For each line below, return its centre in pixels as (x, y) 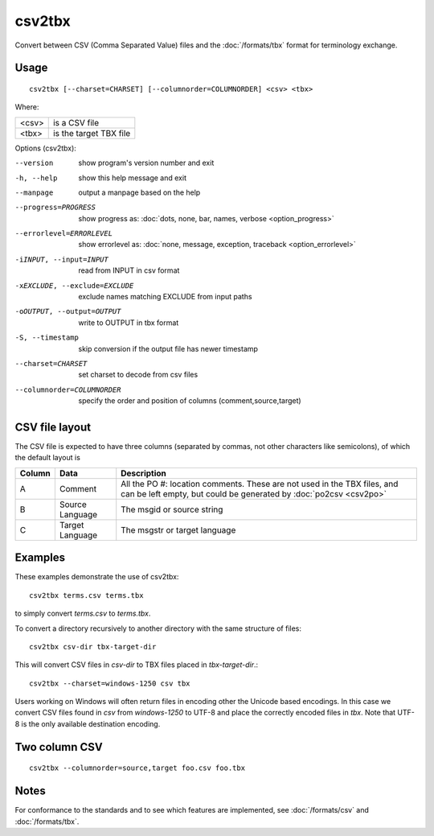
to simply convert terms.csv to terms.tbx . (83, 614)
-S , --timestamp (47, 338)
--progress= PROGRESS (55, 208)
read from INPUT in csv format (129, 270)
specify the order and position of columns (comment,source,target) (190, 401)
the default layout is (47, 458)
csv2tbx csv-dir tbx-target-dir (93, 647)
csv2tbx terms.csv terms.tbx (86, 595)
